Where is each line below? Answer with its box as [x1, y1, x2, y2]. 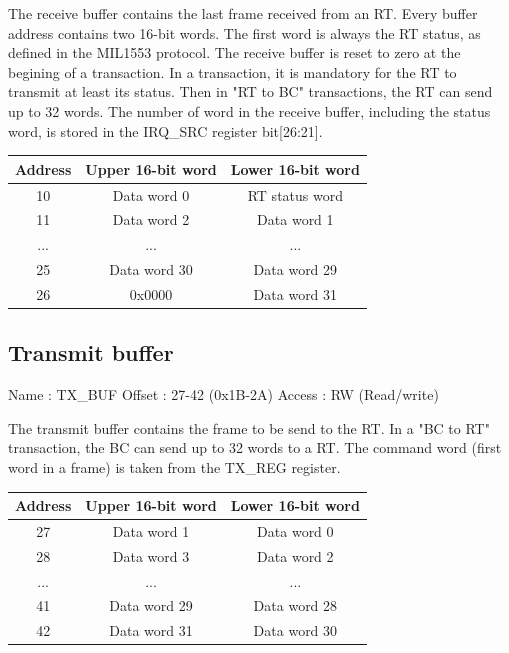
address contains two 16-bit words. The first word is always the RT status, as [8, 22, 481, 43]
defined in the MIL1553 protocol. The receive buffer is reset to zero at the [8, 42, 461, 63]
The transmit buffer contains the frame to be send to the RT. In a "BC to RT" [8, 417, 490, 438]
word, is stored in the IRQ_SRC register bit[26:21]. [8, 120, 323, 141]
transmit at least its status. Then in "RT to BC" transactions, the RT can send [8, 81, 493, 102]
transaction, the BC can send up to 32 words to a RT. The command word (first [8, 437, 502, 458]
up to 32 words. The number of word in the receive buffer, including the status [8, 100, 491, 121]
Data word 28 [253, 595, 338, 616]
